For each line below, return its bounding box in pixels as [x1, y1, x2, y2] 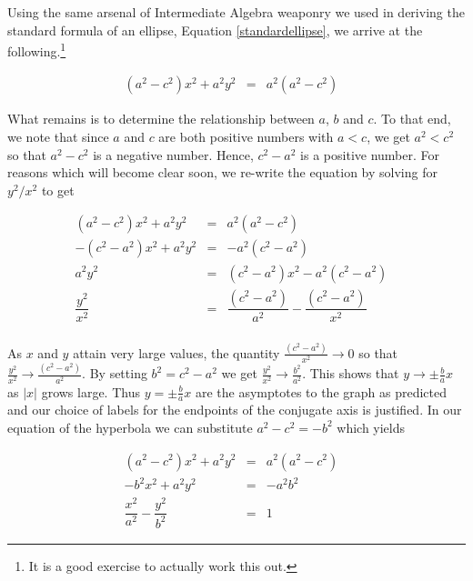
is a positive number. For [300, 145, 439, 164]
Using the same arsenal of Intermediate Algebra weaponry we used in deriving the [7, 3, 465, 21]
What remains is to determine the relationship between [7, 109, 315, 128]
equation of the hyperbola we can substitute [7, 417, 253, 436]
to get [41, 180, 75, 199]
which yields [337, 417, 406, 436]
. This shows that [302, 364, 399, 383]
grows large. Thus [41, 382, 140, 401]
